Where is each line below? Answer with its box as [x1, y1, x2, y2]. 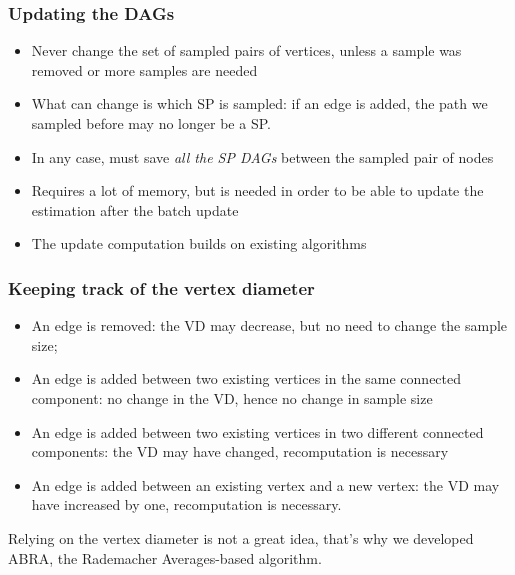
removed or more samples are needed [31, 59, 258, 80]
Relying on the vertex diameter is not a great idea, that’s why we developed [8, 527, 474, 548]
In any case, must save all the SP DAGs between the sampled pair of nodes [31, 146, 494, 167]
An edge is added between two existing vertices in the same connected [31, 368, 462, 389]
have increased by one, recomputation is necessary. [31, 494, 342, 515]
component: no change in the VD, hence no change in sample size [31, 387, 433, 408]
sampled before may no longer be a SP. [31, 113, 271, 133]
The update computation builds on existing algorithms [31, 233, 367, 254]
